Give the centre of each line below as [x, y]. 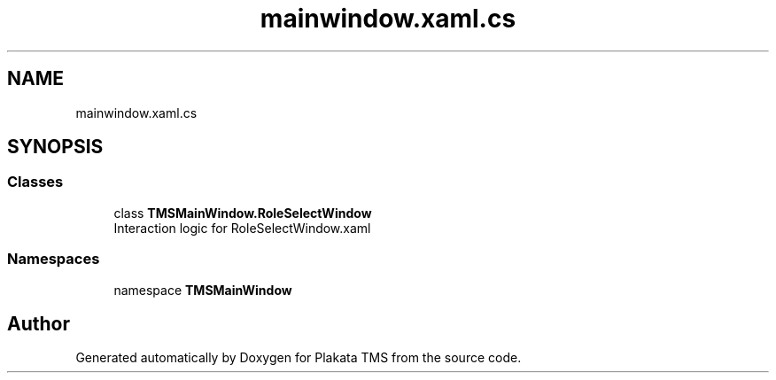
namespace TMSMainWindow [203, 290]
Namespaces [54, 259]
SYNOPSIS [55, 147]
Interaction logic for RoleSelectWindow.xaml [242, 228]
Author [39, 323]
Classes [35, 182]
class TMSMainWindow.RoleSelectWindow [243, 213]
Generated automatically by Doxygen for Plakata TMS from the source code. [299, 358]
